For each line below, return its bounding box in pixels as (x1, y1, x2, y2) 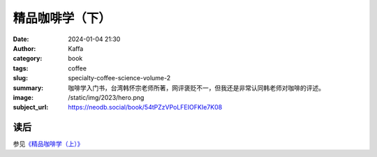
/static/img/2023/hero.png (68, 93, 145, 101)
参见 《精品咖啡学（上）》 (13, 140, 84, 148)
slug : (13, 74, 28, 82)
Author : (13, 44, 36, 52)
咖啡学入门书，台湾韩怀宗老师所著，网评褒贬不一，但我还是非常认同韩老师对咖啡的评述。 (68, 84, 325, 92)
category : (13, 54, 43, 63)
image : (13, 93, 34, 101)
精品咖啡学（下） (13, 10, 112, 26)
